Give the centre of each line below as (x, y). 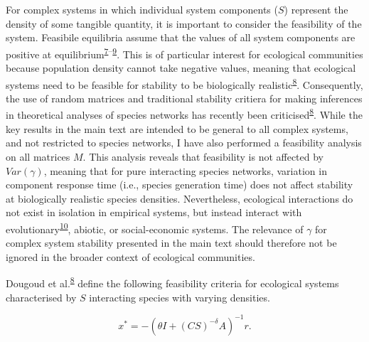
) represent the (316, 9)
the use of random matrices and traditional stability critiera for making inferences (184, 98)
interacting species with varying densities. (180, 297)
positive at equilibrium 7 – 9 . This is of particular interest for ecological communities (184, 53)
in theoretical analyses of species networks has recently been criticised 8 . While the (184, 114)
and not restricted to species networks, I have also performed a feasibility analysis (184, 143)
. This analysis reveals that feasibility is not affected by (203, 156)
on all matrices (38, 156)
